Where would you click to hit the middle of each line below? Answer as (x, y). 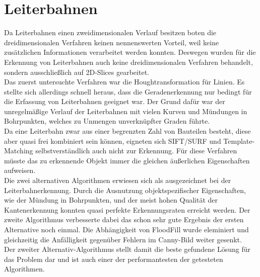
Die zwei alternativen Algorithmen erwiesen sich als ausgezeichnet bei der (118, 180)
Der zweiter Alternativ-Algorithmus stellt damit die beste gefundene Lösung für (127, 249)
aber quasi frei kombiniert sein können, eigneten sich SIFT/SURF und (113, 141)
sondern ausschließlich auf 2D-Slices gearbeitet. (77, 72)
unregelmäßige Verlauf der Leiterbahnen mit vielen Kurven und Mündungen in (126, 111)
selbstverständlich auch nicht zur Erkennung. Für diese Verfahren (136, 151)
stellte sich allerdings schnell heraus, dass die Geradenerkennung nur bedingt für (128, 91)
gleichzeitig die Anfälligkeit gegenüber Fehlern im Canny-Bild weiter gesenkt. (123, 239)
